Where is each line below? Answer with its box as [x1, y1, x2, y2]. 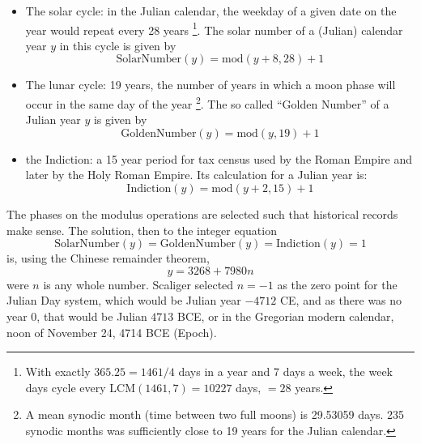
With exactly [25, 363, 91, 380]
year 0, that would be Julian [6, 308, 147, 325]
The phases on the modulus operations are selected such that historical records [6, 206, 398, 223]
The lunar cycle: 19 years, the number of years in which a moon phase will [25, 76, 396, 93]
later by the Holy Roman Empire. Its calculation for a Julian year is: [25, 166, 368, 183]
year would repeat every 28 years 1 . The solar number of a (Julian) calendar [25, 19, 403, 38]
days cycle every [25, 378, 106, 395]
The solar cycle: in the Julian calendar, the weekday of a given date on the [25, 2, 397, 19]
